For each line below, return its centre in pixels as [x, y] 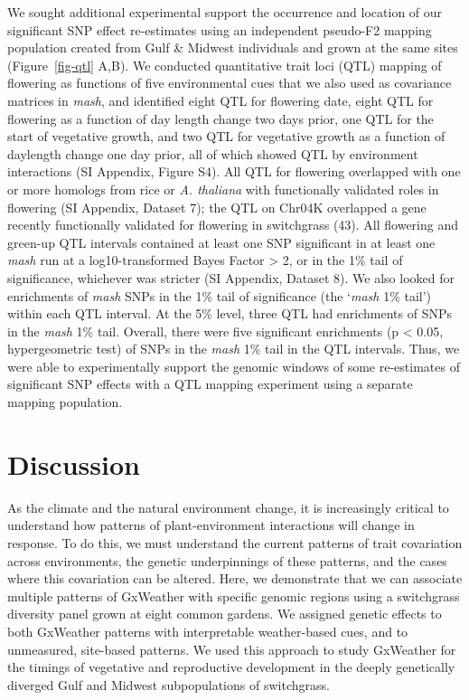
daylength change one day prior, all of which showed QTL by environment [213, 153]
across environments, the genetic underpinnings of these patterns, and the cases [227, 560]
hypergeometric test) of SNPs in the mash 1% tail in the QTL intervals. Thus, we [234, 349]
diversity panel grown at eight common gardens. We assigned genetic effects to [225, 614]
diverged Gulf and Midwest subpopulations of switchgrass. [169, 684]
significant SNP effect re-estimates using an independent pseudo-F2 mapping [220, 29]
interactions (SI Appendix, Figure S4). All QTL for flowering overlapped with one [234, 171]
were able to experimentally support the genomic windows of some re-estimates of [234, 366]
